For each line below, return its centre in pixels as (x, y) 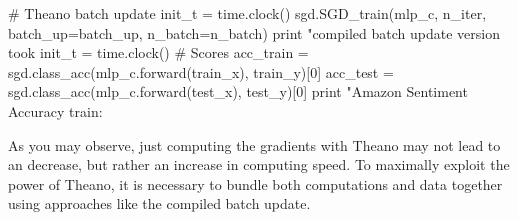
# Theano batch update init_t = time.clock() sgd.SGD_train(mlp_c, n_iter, (247, 13)
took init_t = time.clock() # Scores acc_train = (158, 52)
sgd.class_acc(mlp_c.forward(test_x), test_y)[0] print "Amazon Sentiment (238, 91)
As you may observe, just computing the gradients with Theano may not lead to (254, 144)
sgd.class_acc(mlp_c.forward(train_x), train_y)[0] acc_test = (201, 71)
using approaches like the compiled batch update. (159, 203)
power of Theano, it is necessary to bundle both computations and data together (255, 183)
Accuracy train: (55, 110)
